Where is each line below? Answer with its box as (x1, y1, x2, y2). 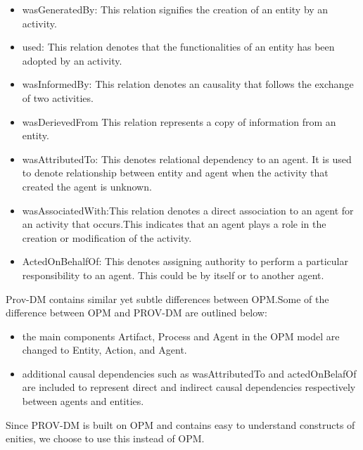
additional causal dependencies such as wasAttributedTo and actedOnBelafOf (22, 366, 357, 380)
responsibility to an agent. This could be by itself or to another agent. (22, 267, 324, 282)
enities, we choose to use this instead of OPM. (6, 431, 205, 446)
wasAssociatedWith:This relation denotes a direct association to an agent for (22, 202, 354, 217)
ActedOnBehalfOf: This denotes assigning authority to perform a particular (22, 254, 348, 269)
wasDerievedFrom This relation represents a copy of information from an (22, 114, 336, 129)
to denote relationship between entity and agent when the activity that (22, 165, 329, 180)
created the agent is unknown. (22, 179, 152, 193)
